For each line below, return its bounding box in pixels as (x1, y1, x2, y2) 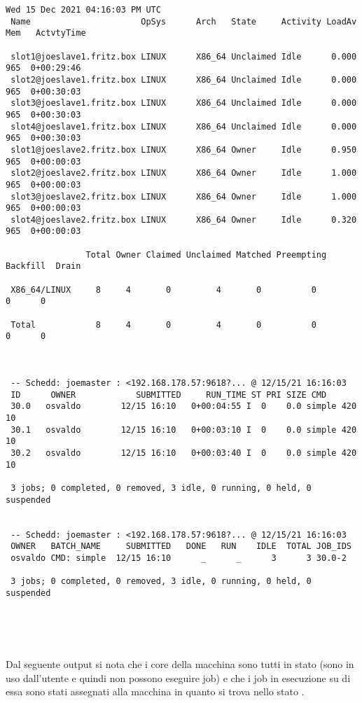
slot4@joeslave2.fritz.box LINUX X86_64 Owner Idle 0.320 (11, 214, 357, 225)
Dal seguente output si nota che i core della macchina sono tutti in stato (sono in (6, 657, 354, 671)
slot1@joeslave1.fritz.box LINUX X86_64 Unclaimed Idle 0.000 (11, 51, 357, 62)
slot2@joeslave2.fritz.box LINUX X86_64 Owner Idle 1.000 (11, 168, 357, 179)
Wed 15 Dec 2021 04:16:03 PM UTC (6, 5, 161, 15)
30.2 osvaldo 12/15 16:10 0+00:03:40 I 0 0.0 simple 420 (11, 447, 357, 458)
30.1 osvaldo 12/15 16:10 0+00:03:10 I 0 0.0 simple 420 (11, 424, 357, 435)
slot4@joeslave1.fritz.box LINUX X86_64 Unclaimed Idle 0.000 (11, 121, 357, 132)
